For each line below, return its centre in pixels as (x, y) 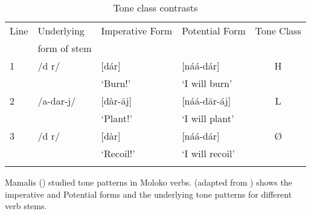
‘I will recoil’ (208, 153)
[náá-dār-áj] (207, 101)
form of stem (65, 48)
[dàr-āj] (117, 101)
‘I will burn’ (207, 83)
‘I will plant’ (208, 118)
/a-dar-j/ (57, 101)
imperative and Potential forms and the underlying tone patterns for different (149, 194)
